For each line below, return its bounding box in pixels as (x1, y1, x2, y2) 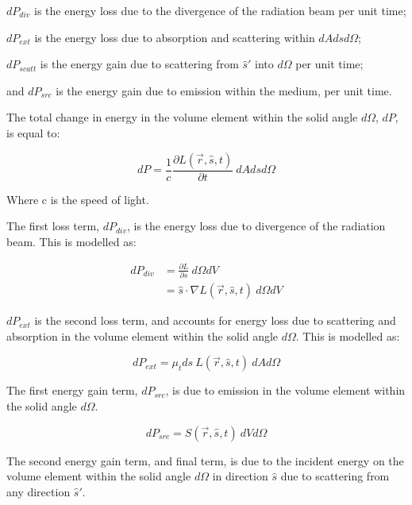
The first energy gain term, (6, 382, 138, 399)
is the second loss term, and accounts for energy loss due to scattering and (34, 312, 396, 329)
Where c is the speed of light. (6, 191, 149, 207)
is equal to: (6, 124, 60, 141)
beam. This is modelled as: (6, 233, 137, 249)
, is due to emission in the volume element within (165, 382, 406, 399)
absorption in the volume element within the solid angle (6, 327, 279, 344)
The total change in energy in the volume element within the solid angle (6, 109, 358, 125)
